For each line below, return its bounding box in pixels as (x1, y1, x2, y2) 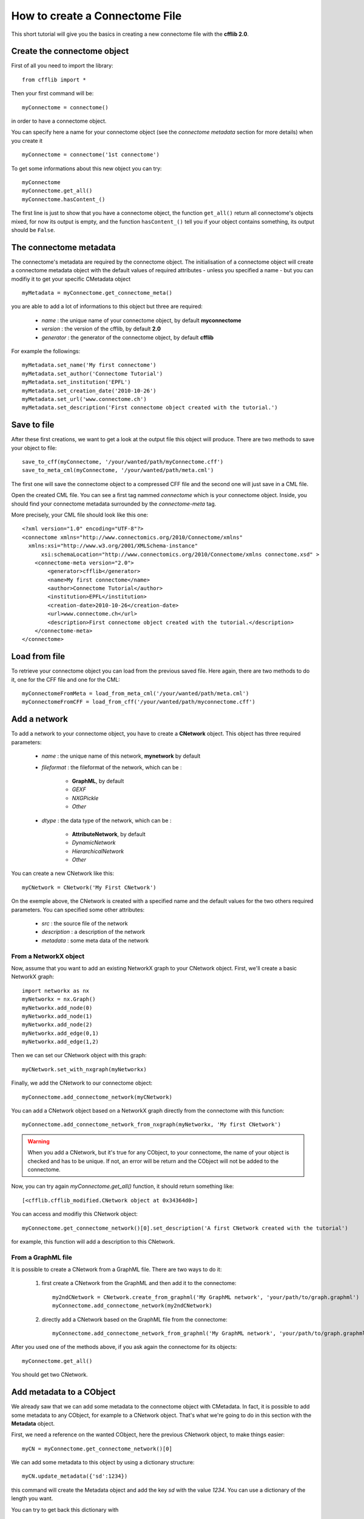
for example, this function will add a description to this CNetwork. (11, 1238, 175, 1245)
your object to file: (11, 444, 57, 451)
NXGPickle (72, 794, 99, 801)
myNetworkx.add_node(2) (22, 1021, 93, 1028)
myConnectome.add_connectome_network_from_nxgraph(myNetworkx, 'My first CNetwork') (22, 1121, 281, 1128)
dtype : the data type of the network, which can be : (41, 817, 172, 824)
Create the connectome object (11, 46, 129, 57)
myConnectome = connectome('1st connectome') (22, 151, 160, 158)
